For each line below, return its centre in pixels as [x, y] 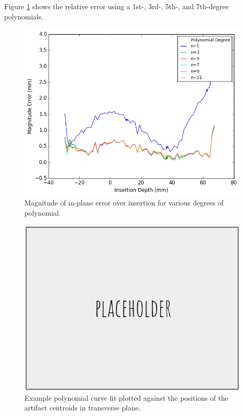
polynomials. [24, 16]
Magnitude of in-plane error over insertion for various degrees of [124, 203]
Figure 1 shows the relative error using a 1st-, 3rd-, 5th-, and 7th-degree [116, 6]
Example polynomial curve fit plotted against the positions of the [126, 397]
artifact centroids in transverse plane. [83, 408]
